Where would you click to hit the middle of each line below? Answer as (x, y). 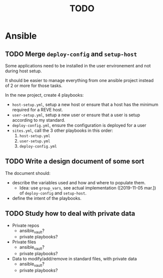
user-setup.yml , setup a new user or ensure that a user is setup (76, 115)
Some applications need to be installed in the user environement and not (78, 66)
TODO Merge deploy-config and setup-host (71, 54)
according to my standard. (39, 120)
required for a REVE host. (38, 110)
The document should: (28, 173)
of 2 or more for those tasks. (34, 86)
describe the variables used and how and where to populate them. (79, 182)
